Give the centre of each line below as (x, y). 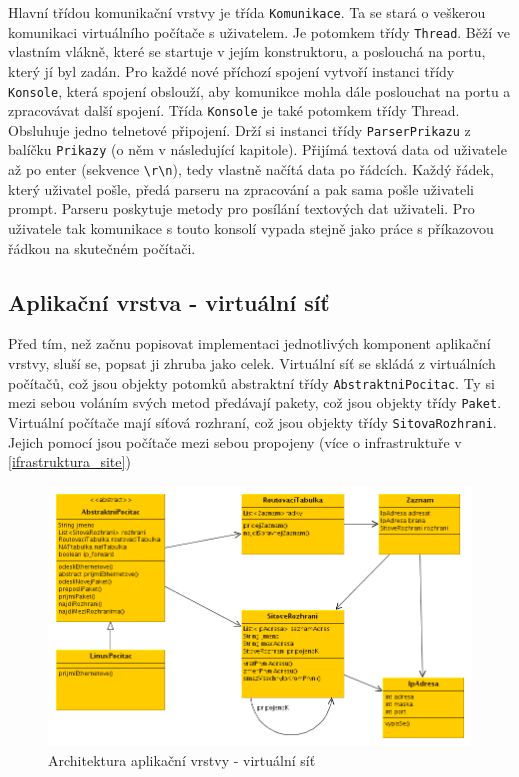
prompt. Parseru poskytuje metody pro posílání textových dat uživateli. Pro (241, 208)
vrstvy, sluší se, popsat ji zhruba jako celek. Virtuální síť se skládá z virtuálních (252, 362)
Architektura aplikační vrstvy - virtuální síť (182, 759)
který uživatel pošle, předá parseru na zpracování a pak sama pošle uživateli (241, 188)
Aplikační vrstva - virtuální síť (169, 301)
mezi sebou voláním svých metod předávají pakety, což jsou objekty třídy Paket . (255, 402)
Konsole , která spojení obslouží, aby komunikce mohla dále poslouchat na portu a (259, 90)
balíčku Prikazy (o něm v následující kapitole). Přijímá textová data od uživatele (257, 149)
